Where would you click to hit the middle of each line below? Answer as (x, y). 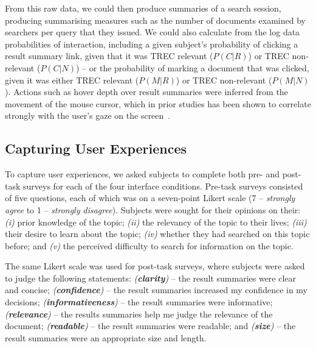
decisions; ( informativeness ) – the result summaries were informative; (139, 302)
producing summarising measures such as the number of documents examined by (155, 20)
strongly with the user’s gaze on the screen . (88, 115)
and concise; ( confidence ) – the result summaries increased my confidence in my (156, 290)
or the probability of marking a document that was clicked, (199, 67)
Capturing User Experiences (96, 148)
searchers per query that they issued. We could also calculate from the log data (153, 32)
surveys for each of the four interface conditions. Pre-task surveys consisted (163, 186)
